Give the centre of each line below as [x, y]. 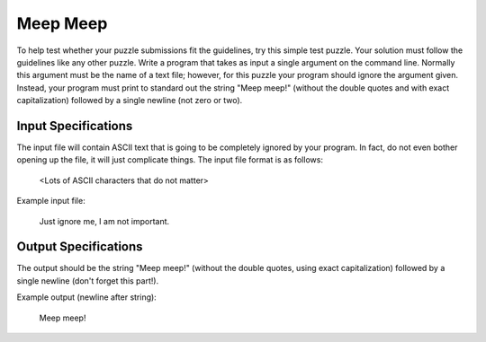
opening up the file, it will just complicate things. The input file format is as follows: [170, 160]
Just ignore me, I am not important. [104, 221]
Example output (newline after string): [86, 297]
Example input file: [51, 201]
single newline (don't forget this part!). [88, 281]
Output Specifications [80, 247]
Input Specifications [75, 126]
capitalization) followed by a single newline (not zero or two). [130, 101]
